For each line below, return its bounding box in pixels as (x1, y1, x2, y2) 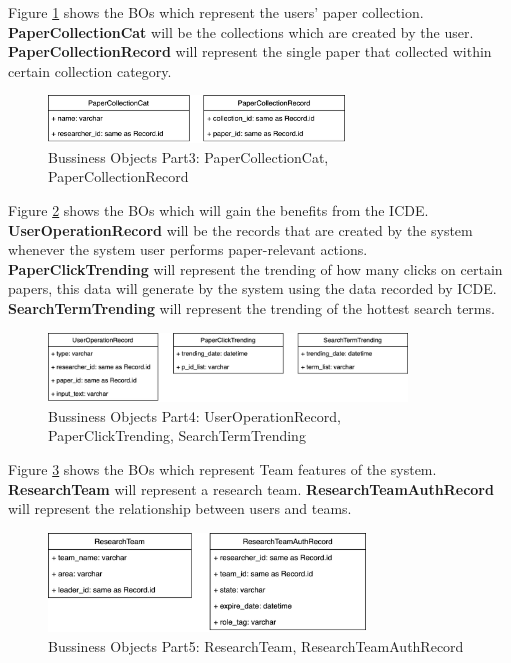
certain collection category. (8, 60, 172, 81)
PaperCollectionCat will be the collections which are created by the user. (8, 21, 474, 42)
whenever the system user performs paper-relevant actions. (8, 239, 368, 260)
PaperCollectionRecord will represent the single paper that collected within (8, 41, 492, 62)
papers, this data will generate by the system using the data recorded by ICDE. (8, 278, 497, 299)
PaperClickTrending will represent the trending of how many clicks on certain (8, 258, 503, 279)
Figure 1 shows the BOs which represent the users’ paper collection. (8, 2, 424, 22)
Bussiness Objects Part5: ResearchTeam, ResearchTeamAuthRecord (48, 635, 464, 656)
